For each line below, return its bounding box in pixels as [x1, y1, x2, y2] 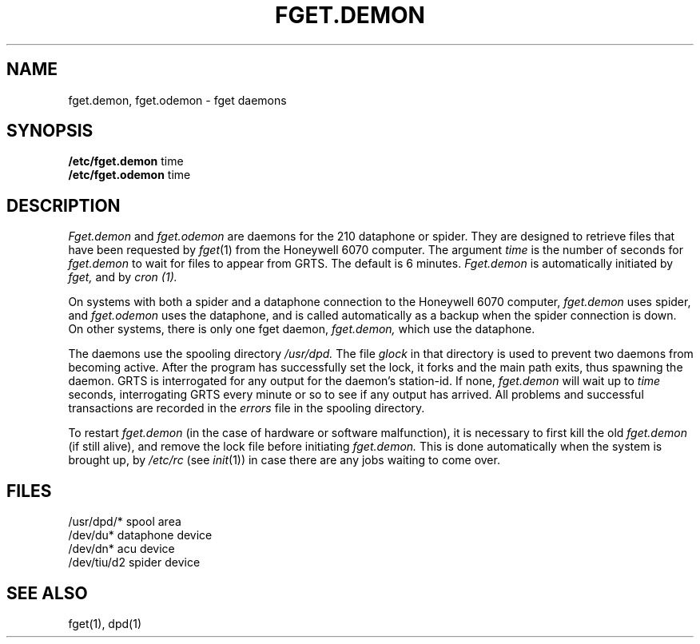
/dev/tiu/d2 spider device [68, 555, 201, 570]
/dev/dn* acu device [68, 542, 175, 556]
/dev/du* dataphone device [68, 528, 213, 543]
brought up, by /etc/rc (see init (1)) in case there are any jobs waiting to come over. [68, 453, 500, 467]
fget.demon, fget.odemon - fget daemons [68, 93, 287, 107]
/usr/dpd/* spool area [68, 515, 181, 529]
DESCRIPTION [6, 195, 121, 216]
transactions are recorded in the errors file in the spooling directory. [68, 401, 425, 415]
